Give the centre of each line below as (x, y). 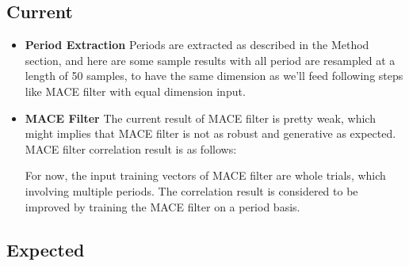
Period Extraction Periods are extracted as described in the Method (197, 45)
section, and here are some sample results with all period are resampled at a (210, 60)
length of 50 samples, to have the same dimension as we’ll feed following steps (214, 76)
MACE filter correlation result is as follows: (131, 148)
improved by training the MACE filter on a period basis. (162, 206)
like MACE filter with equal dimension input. (135, 91)
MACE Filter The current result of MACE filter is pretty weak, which (200, 118)
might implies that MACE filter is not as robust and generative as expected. (210, 133)
